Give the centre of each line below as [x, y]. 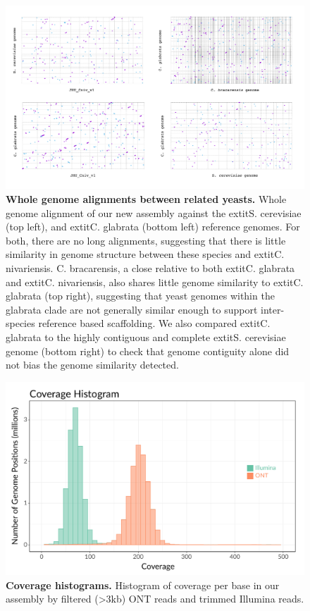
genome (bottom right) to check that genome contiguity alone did [148, 351]
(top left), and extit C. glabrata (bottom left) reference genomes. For [153, 227]
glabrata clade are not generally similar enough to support [132, 309]
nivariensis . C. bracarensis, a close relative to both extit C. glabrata [150, 268]
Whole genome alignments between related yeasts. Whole [146, 199]
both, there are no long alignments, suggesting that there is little [146, 240]
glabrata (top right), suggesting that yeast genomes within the [140, 296]
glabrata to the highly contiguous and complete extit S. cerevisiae [146, 337]
